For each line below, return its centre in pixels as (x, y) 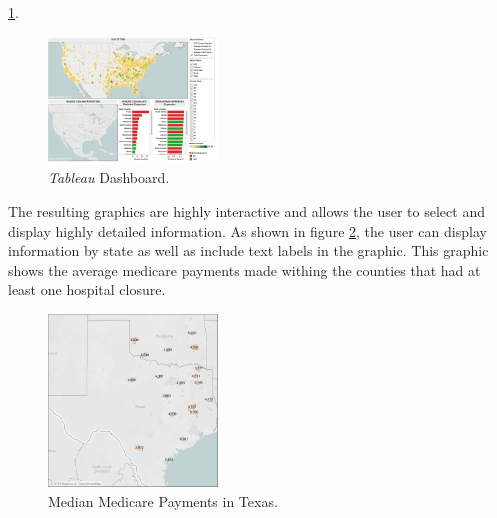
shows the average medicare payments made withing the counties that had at (244, 269)
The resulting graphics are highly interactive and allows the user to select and (246, 210)
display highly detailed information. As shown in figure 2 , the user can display (247, 230)
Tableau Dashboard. (109, 177)
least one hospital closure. (87, 289)
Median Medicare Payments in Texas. (163, 500)
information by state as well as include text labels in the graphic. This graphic (248, 250)
